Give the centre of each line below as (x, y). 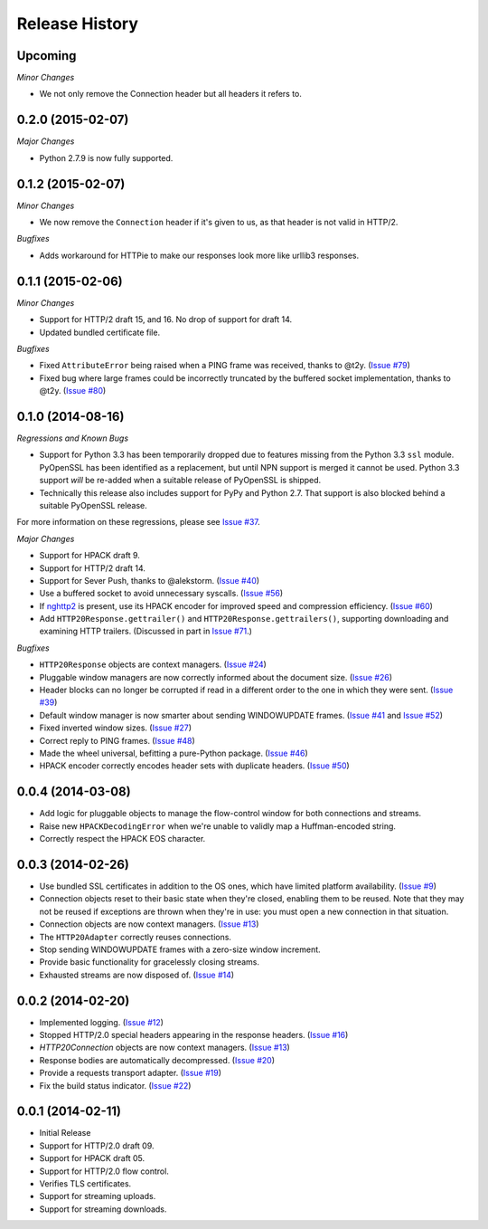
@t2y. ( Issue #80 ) (73, 391)
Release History (78, 24)
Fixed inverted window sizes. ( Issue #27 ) (115, 728)
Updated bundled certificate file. (100, 332)
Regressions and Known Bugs (73, 438)
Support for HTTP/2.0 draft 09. (97, 1146)
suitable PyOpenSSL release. (94, 505)
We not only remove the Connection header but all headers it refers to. (171, 94)
